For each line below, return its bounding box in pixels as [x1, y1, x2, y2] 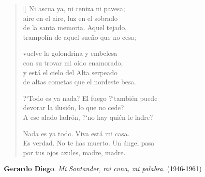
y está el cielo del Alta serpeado [23, 67, 117, 77]
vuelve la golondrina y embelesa [23, 48, 117, 58]
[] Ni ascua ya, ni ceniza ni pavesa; [23, 3, 125, 13]
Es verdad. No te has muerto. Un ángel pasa [23, 138, 155, 148]
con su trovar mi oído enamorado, [23, 57, 123, 67]
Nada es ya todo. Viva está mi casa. [23, 128, 130, 138]
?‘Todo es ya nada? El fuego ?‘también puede [23, 93, 158, 103]
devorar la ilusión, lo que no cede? [23, 102, 124, 113]
